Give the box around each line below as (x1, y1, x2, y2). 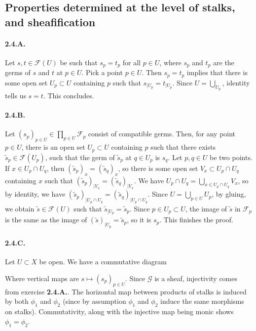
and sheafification (5, 14, 96, 29)
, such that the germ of (45, 152, 115, 162)
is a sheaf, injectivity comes (154, 273, 238, 283)
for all (122, 57, 141, 67)
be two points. (210, 152, 253, 162)
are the (213, 57, 234, 67)
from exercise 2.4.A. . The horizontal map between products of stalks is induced (5, 286, 247, 296)
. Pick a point (81, 67, 123, 78)
